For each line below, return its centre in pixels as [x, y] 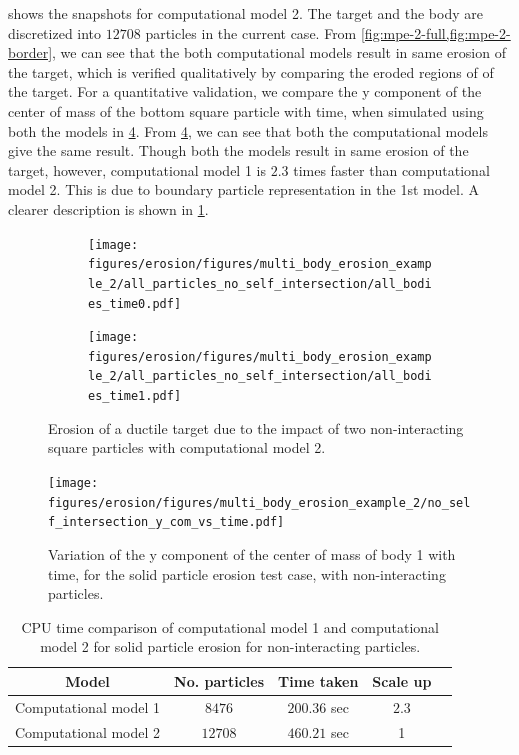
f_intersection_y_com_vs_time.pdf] [166, 522]
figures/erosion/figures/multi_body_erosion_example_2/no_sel [259, 502]
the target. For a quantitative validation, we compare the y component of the [245, 91]
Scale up [402, 680]
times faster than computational [391, 169]
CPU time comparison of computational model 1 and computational [230, 626]
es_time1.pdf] [135, 396]
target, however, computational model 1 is [137, 169]
